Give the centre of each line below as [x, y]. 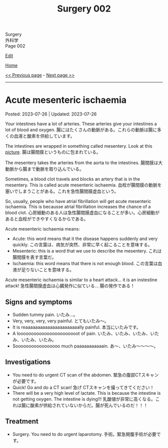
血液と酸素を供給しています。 [44, 136]
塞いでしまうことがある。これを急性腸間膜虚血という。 [62, 191]
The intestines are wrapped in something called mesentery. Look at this [79, 146]
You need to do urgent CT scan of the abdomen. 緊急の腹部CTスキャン [85, 375]
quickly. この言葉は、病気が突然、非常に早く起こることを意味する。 [82, 245]
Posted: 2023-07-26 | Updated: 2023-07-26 [51, 114]
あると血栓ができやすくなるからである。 [47, 219]
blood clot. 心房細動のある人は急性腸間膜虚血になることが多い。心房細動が [82, 213]
